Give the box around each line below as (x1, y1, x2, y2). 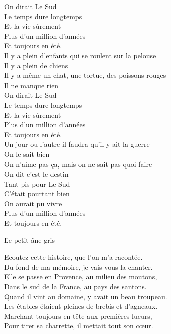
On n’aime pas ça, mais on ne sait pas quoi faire (4, 158, 152, 169)
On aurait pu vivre (4, 198, 62, 208)
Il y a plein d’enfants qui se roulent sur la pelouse (4, 50, 156, 60)
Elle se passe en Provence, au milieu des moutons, (4, 271, 157, 282)
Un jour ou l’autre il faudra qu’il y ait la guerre (4, 139, 150, 149)
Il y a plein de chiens (4, 60, 68, 70)
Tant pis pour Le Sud (4, 178, 70, 189)
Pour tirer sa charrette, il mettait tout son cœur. (4, 320, 153, 331)
